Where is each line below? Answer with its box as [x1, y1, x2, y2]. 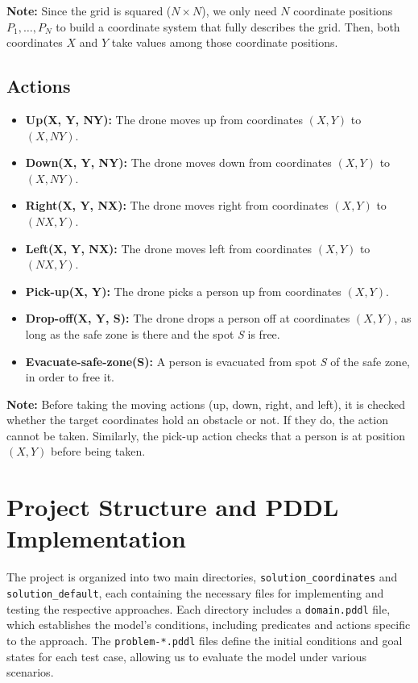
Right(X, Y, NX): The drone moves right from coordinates [25, 197, 329, 214]
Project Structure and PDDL [6, 490, 339, 523]
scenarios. [6, 664, 54, 681]
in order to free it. [25, 369, 114, 385]
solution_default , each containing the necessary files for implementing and [6, 585, 384, 602]
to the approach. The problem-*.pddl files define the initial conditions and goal [6, 631, 403, 648]
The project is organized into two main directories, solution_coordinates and [6, 568, 398, 585]
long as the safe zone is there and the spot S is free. [25, 325, 280, 342]
